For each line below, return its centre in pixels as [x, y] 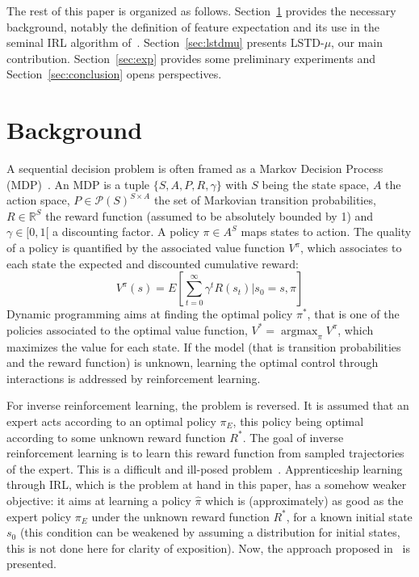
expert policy [39, 516]
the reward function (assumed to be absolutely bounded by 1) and [209, 215]
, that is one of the [353, 314]
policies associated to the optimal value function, [127, 329]
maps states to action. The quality [326, 232]
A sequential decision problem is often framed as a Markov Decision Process [195, 168]
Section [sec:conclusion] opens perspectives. [114, 74]
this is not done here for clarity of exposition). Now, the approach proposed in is [208, 548]
